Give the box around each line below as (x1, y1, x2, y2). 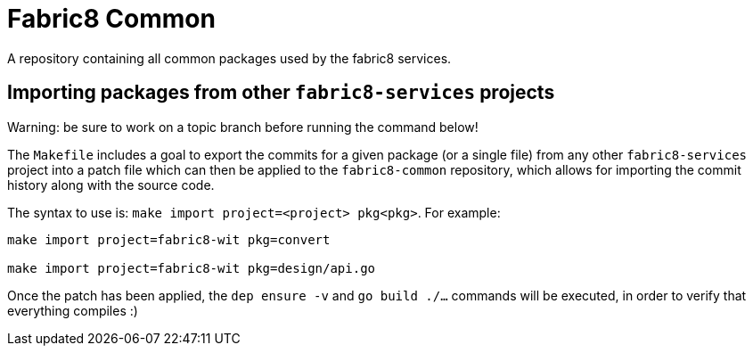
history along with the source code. (7, 176, 215, 193)
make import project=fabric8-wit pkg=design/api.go (7, 260, 376, 275)
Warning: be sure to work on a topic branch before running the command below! (7, 119, 479, 135)
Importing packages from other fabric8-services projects (7, 81, 555, 104)
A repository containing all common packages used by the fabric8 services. (7, 50, 452, 66)
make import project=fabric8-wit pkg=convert (7, 232, 331, 247)
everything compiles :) (7, 302, 138, 318)
